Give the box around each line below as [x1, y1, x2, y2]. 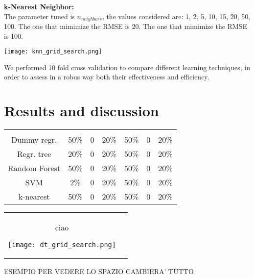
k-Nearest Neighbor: [4, 1, 74, 11]
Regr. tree [17, 148, 51, 160]
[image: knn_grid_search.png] [4, 48, 102, 55]
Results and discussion [4, 101, 159, 121]
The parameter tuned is [4, 11, 75, 21]
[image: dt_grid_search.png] [8, 241, 116, 249]
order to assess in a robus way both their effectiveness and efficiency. [4, 72, 209, 82]
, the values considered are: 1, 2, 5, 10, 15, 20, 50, [102, 11, 251, 21]
